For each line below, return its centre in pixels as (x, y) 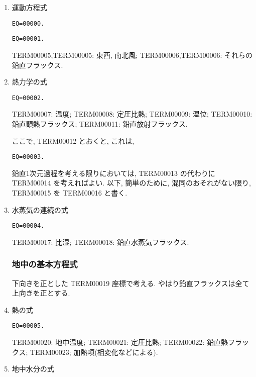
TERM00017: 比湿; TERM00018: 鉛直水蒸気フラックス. (100, 242)
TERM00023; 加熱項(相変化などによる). (94, 352)
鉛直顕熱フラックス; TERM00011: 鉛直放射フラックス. (100, 123)
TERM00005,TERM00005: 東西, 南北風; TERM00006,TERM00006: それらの (132, 55)
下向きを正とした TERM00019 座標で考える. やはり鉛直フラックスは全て (131, 283)
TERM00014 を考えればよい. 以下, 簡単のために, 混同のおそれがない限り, (131, 183)
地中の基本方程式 (45, 264)
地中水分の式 (33, 369)
